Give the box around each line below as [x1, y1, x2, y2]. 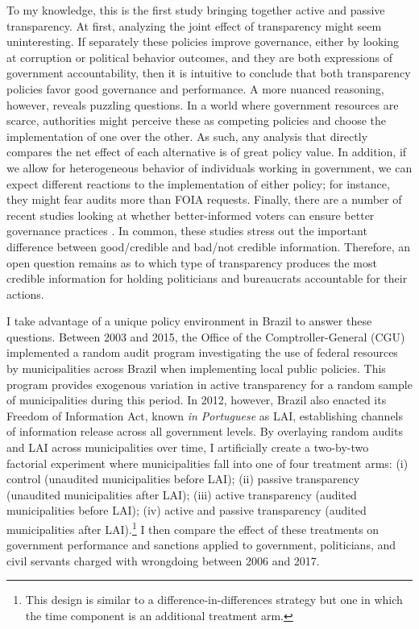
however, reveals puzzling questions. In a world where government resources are [6, 96, 399, 113]
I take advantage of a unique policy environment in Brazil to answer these [6, 312, 372, 329]
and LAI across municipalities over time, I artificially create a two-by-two [6, 439, 369, 456]
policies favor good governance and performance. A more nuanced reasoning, [6, 80, 384, 97]
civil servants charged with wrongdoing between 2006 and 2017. [6, 552, 320, 569]
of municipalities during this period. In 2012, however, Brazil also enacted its [6, 391, 387, 408]
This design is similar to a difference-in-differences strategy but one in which [25, 591, 403, 608]
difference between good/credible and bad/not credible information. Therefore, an [6, 238, 411, 254]
